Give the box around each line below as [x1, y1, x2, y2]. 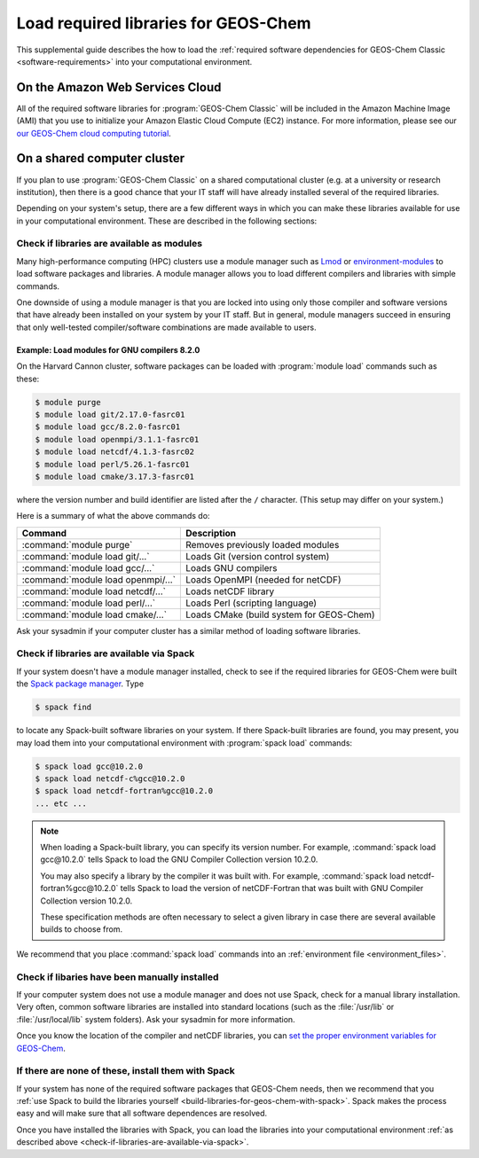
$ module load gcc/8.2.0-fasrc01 [35, 422, 181, 432]
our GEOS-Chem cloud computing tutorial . [16, 128, 172, 138]
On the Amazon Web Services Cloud [16, 80, 222, 95]
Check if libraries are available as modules [16, 238, 203, 250]
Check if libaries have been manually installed [16, 971, 219, 983]
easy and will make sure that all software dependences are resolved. [16, 1108, 268, 1119]
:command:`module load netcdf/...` [21, 585, 166, 598]
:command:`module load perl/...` [21, 597, 155, 609]
